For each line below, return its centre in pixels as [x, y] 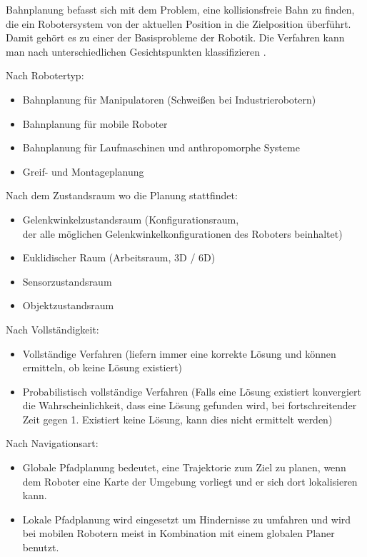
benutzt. [41, 547]
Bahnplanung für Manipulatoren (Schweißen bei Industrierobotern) [169, 99]
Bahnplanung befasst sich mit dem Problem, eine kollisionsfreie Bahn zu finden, [180, 9]
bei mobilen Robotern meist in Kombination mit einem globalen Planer [179, 533]
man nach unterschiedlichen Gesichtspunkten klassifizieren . [136, 51]
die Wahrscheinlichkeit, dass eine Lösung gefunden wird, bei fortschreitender [190, 405]
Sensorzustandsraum [67, 281]
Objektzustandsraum [68, 305]
